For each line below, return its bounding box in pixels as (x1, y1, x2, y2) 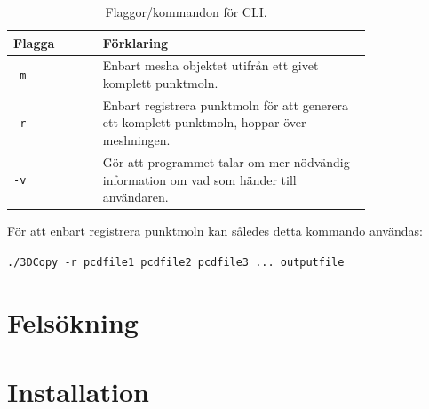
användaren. (102, 188, 169, 206)
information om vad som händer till (102, 170, 297, 188)
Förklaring (102, 33, 169, 52)
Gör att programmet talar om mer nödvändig (102, 152, 350, 171)
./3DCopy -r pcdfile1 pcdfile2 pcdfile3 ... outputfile (7, 255, 345, 269)
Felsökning (7, 303, 139, 340)
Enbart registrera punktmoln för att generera (102, 95, 349, 114)
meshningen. (102, 131, 171, 149)
